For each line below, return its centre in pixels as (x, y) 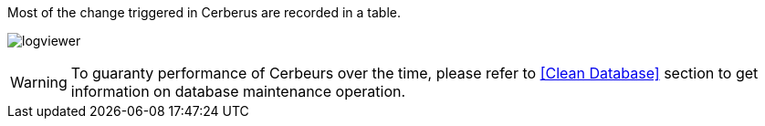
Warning (39, 82)
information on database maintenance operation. (238, 91)
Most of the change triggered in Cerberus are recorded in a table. (204, 12)
